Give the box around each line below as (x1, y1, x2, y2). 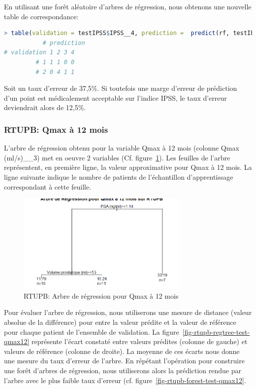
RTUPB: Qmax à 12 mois (4, 123, 108, 135)
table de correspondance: (4, 11, 79, 21)
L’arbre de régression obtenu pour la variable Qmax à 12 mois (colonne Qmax (4, 143, 239, 153)
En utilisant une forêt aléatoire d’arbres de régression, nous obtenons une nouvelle (4, 1, 252, 11)
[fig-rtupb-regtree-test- (182, 326, 250, 337)
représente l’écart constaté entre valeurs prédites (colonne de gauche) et (32, 336, 248, 347)
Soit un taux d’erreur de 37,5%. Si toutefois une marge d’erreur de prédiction (4, 83, 237, 93)
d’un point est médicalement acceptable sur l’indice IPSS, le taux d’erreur (4, 92, 227, 103)
